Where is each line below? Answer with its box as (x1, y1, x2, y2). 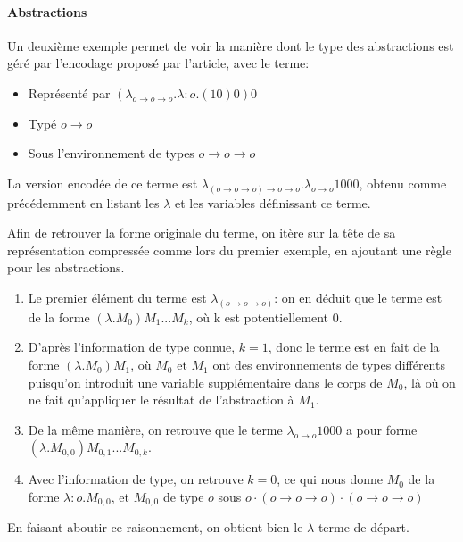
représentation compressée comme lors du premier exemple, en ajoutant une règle (7, 240, 451, 259)
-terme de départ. (314, 518, 409, 537)
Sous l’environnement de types (28, 144, 194, 163)
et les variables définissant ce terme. (174, 193, 371, 212)
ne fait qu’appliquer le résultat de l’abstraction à (28, 390, 294, 409)
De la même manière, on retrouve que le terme (28, 420, 283, 438)
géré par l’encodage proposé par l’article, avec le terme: (7, 54, 310, 72)
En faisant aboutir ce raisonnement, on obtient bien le (7, 518, 303, 537)
